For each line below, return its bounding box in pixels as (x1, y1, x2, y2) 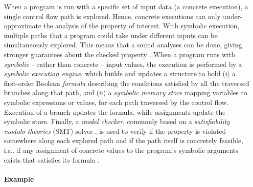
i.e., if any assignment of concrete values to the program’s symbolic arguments (4, 145, 238, 155)
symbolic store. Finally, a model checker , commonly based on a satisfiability (4, 116, 230, 126)
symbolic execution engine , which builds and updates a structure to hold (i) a (4, 68, 236, 79)
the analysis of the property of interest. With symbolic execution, (43, 21, 240, 31)
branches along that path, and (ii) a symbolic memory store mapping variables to (4, 87, 247, 98)
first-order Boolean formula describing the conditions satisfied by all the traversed (4, 78, 250, 88)
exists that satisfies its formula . (4, 154, 100, 165)
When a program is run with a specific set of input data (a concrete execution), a (4, 1, 248, 11)
